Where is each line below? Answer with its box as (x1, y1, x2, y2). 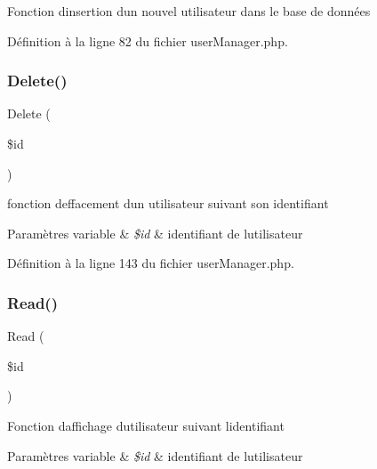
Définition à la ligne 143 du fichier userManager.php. (7, 254, 294, 272)
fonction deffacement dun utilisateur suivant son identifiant (7, 194, 329, 213)
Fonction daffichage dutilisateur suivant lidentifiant (7, 416, 285, 434)
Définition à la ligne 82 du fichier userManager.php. (7, 31, 288, 50)
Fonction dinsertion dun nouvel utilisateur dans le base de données (7, 2, 371, 20)
